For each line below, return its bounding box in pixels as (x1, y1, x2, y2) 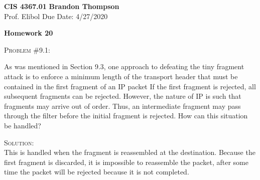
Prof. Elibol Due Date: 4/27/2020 (4, 11, 108, 21)
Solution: (4, 137, 34, 147)
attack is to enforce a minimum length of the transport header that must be (4, 71, 238, 81)
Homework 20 (4, 28, 53, 38)
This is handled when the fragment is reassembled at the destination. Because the (4, 147, 255, 157)
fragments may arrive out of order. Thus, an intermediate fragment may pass (4, 100, 241, 111)
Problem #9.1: (4, 44, 50, 55)
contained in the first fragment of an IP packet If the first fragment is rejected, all (4, 81, 256, 91)
